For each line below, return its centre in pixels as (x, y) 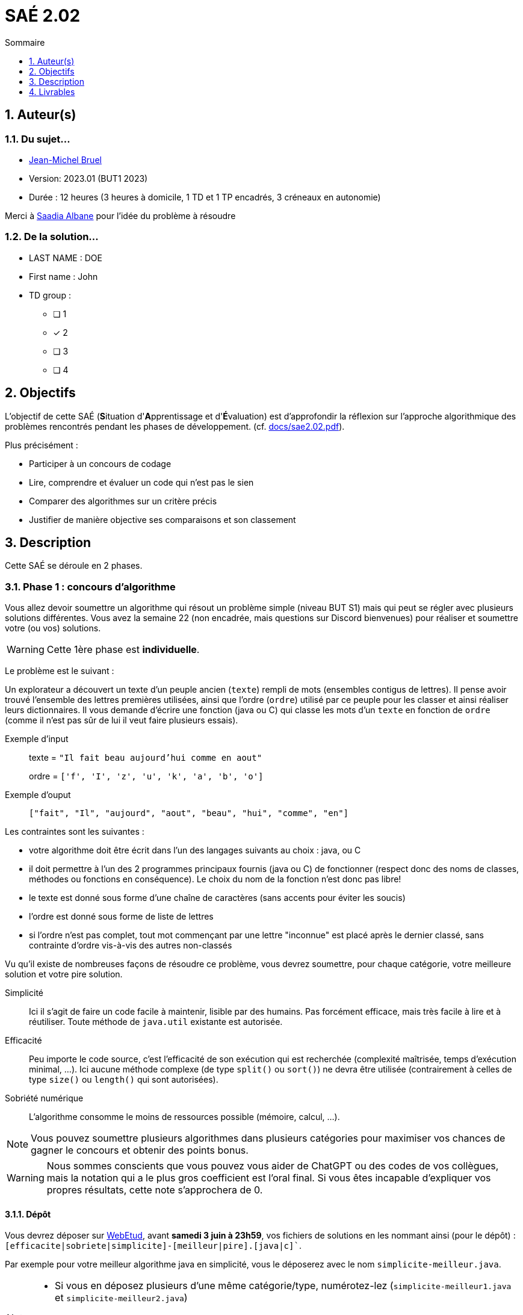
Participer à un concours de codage (100, 463)
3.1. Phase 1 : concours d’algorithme (90, 586)
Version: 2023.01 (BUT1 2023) (88, 178)
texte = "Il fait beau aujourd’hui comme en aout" (146, 758)
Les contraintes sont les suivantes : (75, 832)
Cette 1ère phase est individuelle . (123, 650)
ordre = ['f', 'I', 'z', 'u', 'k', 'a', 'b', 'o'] (146, 776)
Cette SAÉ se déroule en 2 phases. (74, 566)
